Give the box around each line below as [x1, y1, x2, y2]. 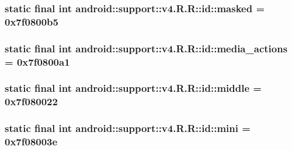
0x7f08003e [5, 134, 58, 149]
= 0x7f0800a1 [5, 54, 70, 69]
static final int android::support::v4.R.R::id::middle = [5, 81, 262, 95]
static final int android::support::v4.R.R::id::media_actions [5, 41, 288, 55]
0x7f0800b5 [5, 14, 58, 28]
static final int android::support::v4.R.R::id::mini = [5, 121, 251, 135]
